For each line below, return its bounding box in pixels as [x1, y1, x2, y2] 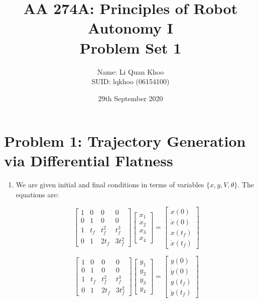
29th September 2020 [98, 93, 163, 103]
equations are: [16, 189, 59, 199]
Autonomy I [88, 18, 173, 38]
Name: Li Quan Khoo [97, 66, 164, 77]
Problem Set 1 [79, 37, 182, 58]
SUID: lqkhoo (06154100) [91, 76, 170, 87]
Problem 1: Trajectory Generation [4, 131, 246, 151]
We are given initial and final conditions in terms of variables [16, 179, 204, 190]
